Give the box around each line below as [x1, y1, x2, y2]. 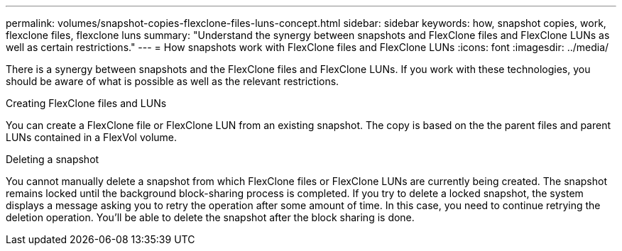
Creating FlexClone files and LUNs [6, 97, 167, 109]
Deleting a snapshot [6, 153, 99, 165]
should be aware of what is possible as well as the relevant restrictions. [6, 75, 339, 87]
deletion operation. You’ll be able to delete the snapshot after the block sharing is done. [6, 211, 415, 223]
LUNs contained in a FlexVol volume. [6, 131, 178, 143]
